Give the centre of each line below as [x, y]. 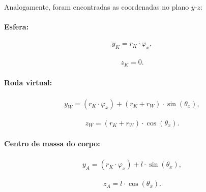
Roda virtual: [28, 83]
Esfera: [17, 27]
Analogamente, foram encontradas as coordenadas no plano [97, 7]
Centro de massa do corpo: [52, 143]
